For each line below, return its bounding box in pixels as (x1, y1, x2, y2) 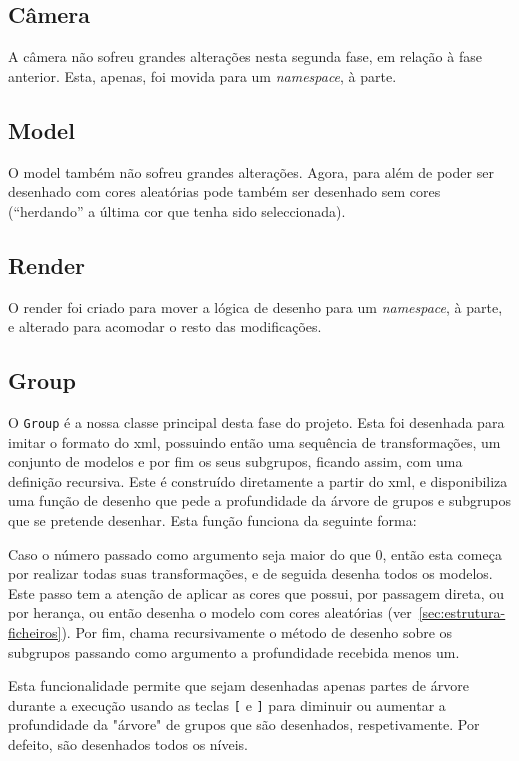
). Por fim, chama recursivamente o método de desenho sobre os (61, 621, 453, 642)
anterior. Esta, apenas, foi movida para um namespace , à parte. (8, 65, 397, 86)
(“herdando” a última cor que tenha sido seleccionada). (8, 200, 346, 221)
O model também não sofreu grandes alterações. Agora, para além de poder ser (8, 161, 494, 182)
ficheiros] (8, 621, 62, 642)
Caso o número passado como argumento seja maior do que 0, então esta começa (8, 543, 502, 564)
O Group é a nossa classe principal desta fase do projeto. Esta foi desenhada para (8, 411, 505, 432)
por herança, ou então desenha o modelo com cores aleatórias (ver (8, 602, 412, 623)
